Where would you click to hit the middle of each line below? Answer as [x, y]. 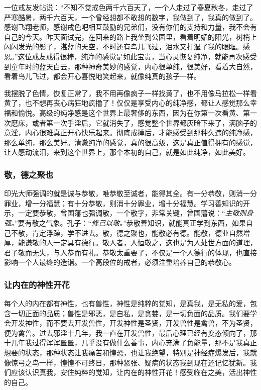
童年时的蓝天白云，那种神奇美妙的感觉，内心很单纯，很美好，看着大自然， [134, 66]
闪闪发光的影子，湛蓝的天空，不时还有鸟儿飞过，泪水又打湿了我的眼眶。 [123, 46]
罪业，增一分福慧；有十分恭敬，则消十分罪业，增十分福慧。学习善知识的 [123, 203]
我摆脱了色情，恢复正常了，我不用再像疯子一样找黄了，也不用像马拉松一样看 [130, 93]
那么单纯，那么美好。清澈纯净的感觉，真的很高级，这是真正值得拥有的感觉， [130, 142]
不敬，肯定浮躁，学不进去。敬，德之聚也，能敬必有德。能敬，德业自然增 [130, 232]
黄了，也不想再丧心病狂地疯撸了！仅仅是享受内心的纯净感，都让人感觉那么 [127, 103]
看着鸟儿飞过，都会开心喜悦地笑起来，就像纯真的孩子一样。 [102, 76]
